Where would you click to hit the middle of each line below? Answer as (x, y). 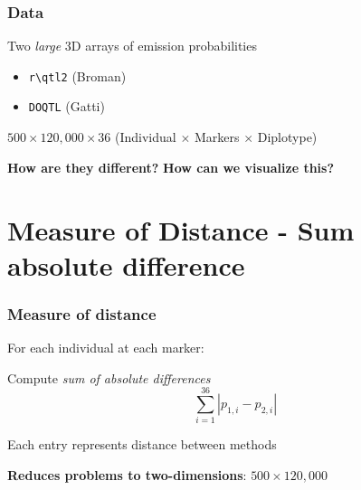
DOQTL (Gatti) (66, 106)
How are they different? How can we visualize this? (171, 167)
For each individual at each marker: (106, 348)
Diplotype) (287, 137)
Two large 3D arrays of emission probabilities (132, 46)
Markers (217, 137)
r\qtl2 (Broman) (77, 75)
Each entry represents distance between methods (142, 444)
